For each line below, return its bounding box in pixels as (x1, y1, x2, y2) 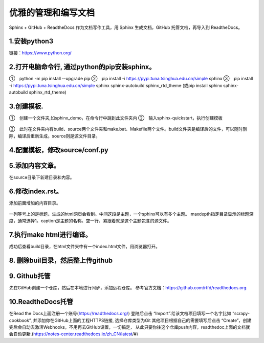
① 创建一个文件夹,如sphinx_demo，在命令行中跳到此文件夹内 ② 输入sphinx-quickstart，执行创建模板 (9, 115, 222, 121)
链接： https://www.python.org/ (9, 50, 72, 56)
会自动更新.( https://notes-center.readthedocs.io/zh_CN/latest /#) (9, 331, 138, 337)
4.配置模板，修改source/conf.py (9, 146, 109, 154)
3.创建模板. (9, 102, 44, 110)
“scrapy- (232, 311, 250, 317)
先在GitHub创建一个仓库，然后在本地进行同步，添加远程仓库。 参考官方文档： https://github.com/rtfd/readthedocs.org (9, 285, 247, 291)
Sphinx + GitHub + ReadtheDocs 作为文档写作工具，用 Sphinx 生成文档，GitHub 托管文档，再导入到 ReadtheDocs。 (9, 24, 242, 30)
